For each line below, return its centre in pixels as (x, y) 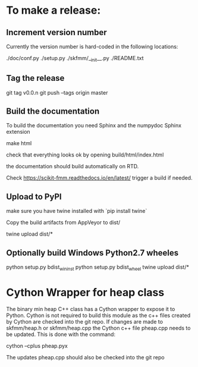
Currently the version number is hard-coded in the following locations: (92, 46)
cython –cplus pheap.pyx (37, 346)
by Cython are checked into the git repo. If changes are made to (85, 321)
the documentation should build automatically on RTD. (73, 167)
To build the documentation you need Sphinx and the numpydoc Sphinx (94, 126)
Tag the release (35, 78)
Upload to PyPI (34, 197)
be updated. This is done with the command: (61, 334)
